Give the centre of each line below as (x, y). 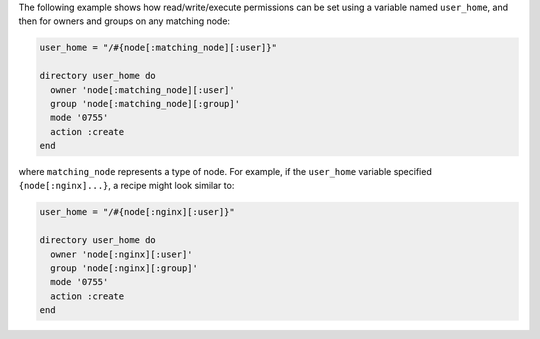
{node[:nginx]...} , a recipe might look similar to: (126, 186)
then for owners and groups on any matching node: (124, 21)
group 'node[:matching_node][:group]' (145, 103)
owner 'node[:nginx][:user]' (122, 254)
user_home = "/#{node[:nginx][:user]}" (137, 212)
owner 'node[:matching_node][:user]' (142, 89)
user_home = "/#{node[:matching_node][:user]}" (158, 48)
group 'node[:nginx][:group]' (124, 268)
